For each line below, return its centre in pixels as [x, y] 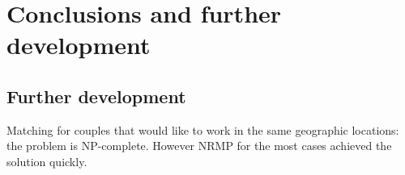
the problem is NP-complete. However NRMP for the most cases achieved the [199, 146]
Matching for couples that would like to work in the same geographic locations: [203, 129]
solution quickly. [47, 161]
